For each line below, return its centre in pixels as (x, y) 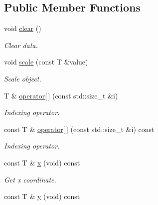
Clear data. (21, 45)
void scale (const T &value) (46, 62)
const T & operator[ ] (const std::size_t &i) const (79, 129)
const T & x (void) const (42, 162)
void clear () (23, 28)
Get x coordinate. (30, 179)
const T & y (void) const (42, 196)
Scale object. (23, 78)
